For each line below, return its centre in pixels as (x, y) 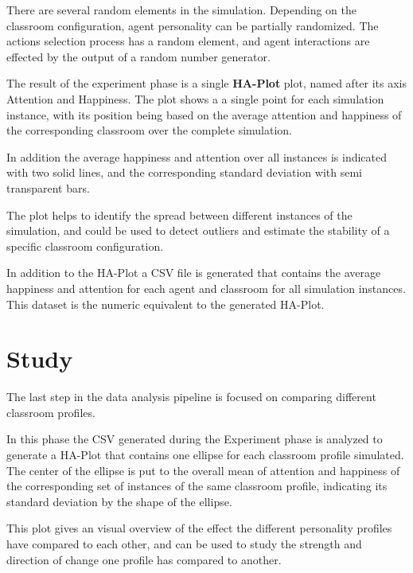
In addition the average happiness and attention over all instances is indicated (197, 156)
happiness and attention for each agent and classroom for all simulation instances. (206, 288)
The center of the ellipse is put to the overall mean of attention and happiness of (203, 470)
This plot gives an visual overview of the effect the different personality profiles (199, 528)
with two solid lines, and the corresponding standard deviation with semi (184, 172)
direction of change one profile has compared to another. (144, 559)
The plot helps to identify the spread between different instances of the (179, 214)
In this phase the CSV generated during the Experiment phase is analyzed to (195, 439)
